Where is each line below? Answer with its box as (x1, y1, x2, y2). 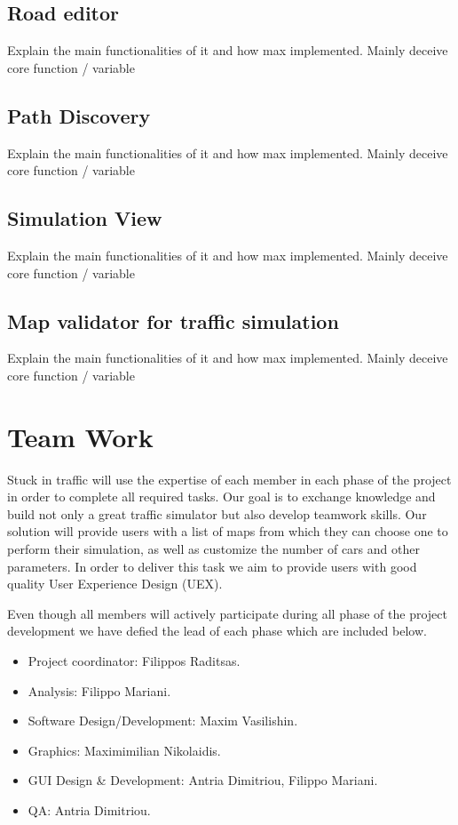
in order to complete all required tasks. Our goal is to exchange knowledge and (7, 487, 436, 506)
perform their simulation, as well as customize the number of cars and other (7, 540, 420, 558)
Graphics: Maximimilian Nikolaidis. (28, 741, 221, 759)
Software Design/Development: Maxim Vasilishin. (28, 711, 298, 730)
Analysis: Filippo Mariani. (28, 681, 171, 700)
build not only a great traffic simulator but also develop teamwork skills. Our (7, 504, 427, 523)
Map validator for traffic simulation (7, 307, 339, 334)
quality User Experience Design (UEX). (7, 574, 223, 593)
